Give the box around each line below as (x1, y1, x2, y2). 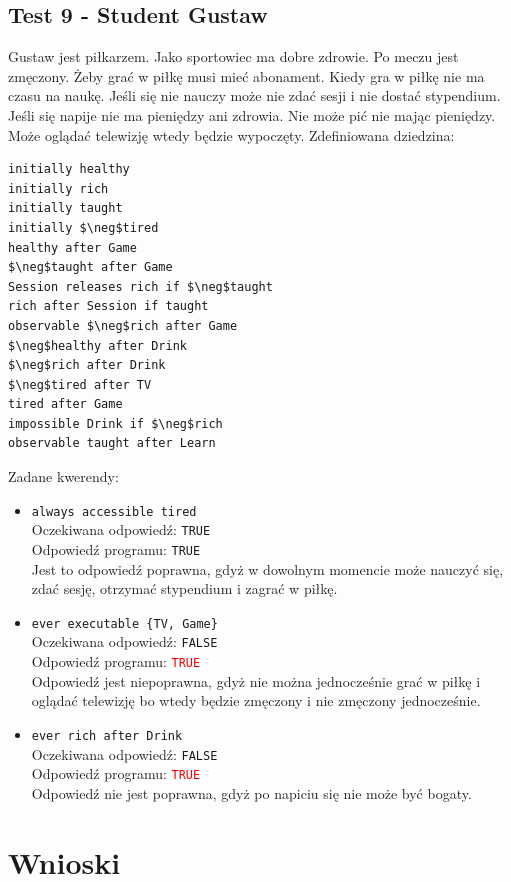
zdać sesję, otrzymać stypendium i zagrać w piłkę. (31, 578, 338, 599)
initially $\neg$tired (8, 220, 159, 235)
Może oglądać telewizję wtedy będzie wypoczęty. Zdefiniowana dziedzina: (8, 124, 455, 145)
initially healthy (8, 162, 130, 177)
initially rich (8, 181, 109, 196)
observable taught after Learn (8, 436, 216, 451)
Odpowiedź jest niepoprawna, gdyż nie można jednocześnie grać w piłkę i (31, 670, 481, 691)
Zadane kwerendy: (8, 466, 119, 487)
